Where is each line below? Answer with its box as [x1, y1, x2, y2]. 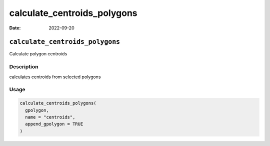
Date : [9, 25, 21, 31]
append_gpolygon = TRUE [25, 121, 83, 127]
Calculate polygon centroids [9, 51, 67, 57]
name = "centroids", [25, 114, 75, 120]
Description [9, 63, 38, 70]
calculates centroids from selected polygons [9, 74, 101, 80]
